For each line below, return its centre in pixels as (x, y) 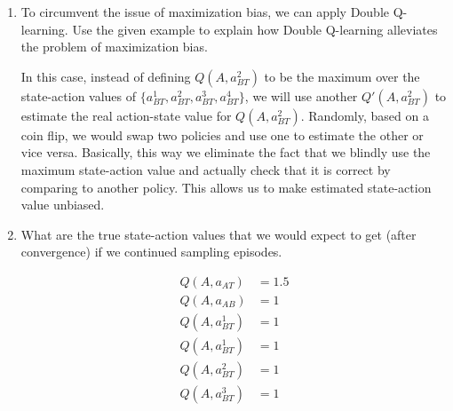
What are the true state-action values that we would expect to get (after (219, 234)
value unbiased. (63, 205)
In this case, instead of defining (106, 76)
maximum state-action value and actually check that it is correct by (206, 169)
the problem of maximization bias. (114, 47)
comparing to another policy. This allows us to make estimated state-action (226, 187)
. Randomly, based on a (365, 115)
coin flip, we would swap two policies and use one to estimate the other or (222, 134)
